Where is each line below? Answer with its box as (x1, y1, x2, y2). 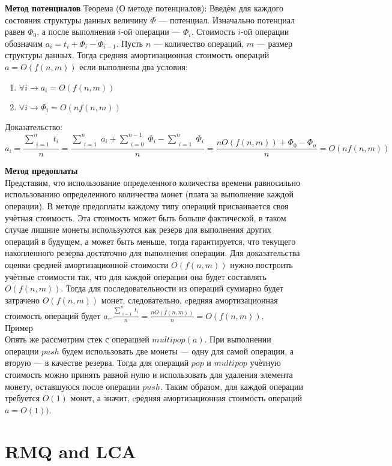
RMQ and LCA (5, 438, 136, 463)
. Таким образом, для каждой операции (160, 380, 304, 392)
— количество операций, (153, 37, 244, 49)
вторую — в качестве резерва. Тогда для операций (5, 356, 189, 369)
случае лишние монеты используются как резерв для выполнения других (5, 223, 271, 236)
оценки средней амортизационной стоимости (5, 258, 169, 270)
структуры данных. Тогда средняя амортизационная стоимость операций (5, 49, 270, 61)
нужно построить (230, 258, 293, 270)
